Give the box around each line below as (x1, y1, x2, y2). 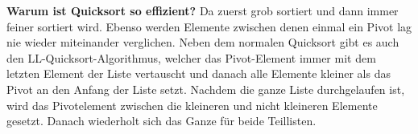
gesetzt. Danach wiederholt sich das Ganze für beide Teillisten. (6, 112, 317, 129)
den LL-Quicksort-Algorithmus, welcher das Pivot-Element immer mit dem (6, 49, 376, 66)
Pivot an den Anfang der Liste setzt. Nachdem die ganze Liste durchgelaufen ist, (6, 80, 405, 97)
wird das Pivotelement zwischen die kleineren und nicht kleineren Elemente (6, 96, 378, 113)
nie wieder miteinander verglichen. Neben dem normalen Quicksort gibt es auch (6, 34, 399, 51)
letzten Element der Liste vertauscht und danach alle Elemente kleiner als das (6, 65, 391, 82)
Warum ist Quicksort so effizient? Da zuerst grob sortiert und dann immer (6, 2, 399, 18)
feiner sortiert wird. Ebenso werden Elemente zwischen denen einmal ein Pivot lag (6, 18, 412, 35)
